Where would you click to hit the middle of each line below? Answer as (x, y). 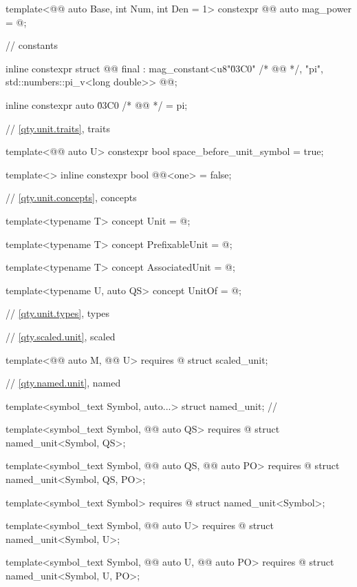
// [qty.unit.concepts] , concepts (71, 197)
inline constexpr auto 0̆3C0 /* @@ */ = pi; (97, 104)
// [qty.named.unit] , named (63, 383)
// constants (32, 45)
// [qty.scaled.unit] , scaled (61, 336)
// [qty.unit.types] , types (58, 313)
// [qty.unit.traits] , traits (58, 128)
